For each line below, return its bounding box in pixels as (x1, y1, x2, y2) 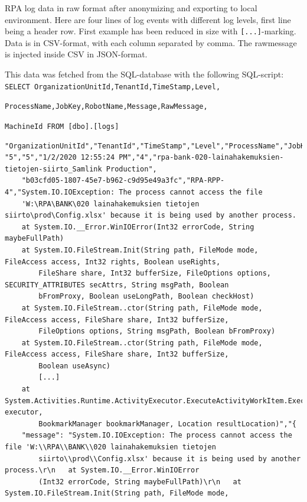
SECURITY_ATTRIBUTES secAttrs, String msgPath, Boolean (5, 280, 229, 289)
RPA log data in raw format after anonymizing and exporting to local (5, 2, 257, 14)
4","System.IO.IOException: (5, 187, 115, 196)
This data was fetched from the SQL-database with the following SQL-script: (5, 68, 284, 80)
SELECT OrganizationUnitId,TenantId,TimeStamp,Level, (5, 82, 221, 91)
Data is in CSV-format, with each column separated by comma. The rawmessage (5, 36, 297, 48)
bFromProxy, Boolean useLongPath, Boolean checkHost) (38, 292, 254, 301)
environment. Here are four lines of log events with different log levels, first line (5, 13, 291, 25)
